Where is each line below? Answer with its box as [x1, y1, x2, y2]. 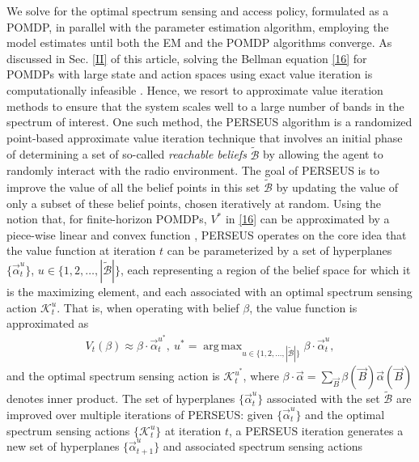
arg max [203, 341, 243, 352]
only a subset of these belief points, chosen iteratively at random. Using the [6, 194, 381, 211]
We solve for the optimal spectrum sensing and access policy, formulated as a [6, 2, 389, 19]
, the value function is [249, 299, 358, 316]
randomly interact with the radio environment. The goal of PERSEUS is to [6, 162, 380, 179]
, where [243, 367, 279, 384]
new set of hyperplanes [6, 438, 120, 455]
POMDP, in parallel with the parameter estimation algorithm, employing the [6, 18, 389, 35]
